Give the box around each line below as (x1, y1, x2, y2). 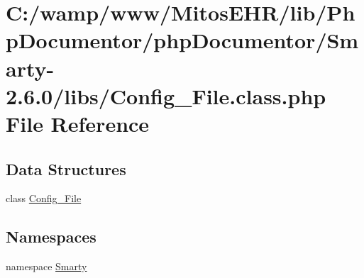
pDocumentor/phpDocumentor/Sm (6, 26, 359, 55)
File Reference (6, 109, 150, 138)
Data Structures (6, 157, 126, 179)
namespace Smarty (6, 259, 87, 274)
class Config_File (6, 191, 82, 206)
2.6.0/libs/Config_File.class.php (6, 81, 326, 110)
